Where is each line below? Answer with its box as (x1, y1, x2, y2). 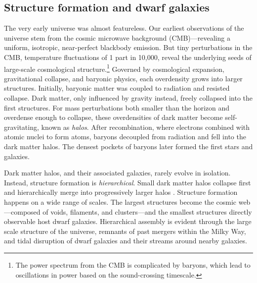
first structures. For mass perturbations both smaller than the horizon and (4, 102, 230, 113)
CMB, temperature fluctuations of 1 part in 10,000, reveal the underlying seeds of (4, 52, 252, 62)
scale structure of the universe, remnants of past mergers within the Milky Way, (4, 226, 246, 236)
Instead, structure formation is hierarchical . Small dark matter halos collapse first (4, 177, 251, 187)
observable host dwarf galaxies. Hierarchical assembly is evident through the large (4, 216, 252, 226)
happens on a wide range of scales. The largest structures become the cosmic (4, 196, 237, 207)
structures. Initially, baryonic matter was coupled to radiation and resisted (4, 83, 230, 93)
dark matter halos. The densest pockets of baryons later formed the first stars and (4, 141, 253, 151)
